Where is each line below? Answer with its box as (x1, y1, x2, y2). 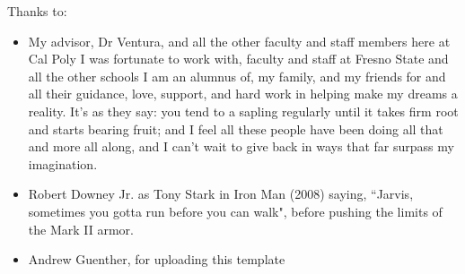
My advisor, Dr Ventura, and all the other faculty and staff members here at (28, 31, 451, 50)
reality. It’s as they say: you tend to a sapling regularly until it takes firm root (28, 101, 459, 120)
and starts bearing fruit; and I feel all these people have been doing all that (28, 119, 443, 138)
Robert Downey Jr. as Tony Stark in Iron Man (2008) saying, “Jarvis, (28, 184, 414, 203)
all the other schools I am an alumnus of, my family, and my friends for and (28, 66, 446, 85)
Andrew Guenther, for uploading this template (28, 250, 285, 269)
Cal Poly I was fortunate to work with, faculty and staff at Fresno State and (28, 49, 449, 68)
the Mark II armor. (28, 219, 134, 238)
